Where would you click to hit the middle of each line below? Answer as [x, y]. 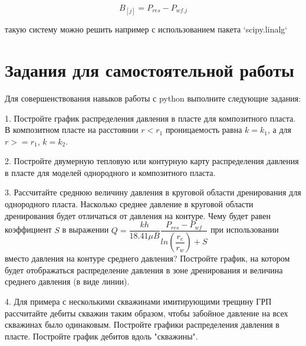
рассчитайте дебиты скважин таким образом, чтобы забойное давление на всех [147, 313]
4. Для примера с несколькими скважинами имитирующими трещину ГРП [138, 301]
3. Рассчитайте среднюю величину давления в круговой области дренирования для [153, 192]
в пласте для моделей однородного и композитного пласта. [110, 172]
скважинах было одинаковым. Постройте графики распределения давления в [142, 324]
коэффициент [28, 229]
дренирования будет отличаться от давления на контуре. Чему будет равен [138, 215]
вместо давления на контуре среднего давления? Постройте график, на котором [147, 258]
